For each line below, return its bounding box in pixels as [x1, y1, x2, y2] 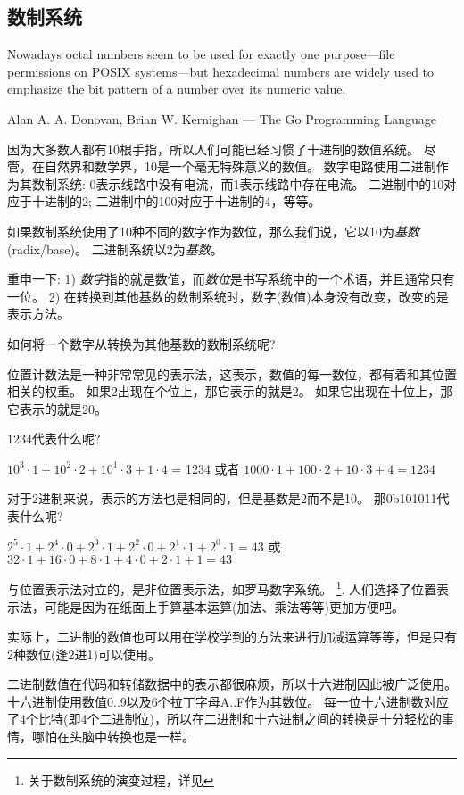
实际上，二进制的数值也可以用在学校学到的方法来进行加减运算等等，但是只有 [7, 627, 457, 646]
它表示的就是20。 [7, 399, 107, 418]
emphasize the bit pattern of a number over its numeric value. [7, 79, 346, 98]
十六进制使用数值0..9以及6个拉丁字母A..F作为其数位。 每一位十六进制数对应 [7, 691, 449, 710]
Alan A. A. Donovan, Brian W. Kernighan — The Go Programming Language [7, 109, 436, 128]
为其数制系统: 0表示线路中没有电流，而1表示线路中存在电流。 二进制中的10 [7, 174, 444, 193]
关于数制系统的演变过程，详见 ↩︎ [28, 770, 214, 789]
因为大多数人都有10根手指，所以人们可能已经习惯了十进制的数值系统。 [7, 139, 419, 158]
